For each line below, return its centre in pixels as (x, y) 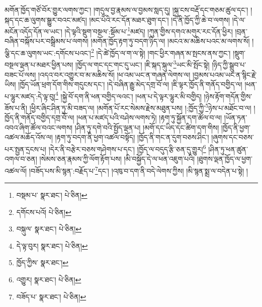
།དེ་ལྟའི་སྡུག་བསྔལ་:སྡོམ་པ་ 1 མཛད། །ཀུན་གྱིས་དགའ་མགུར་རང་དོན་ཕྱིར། (149, 30)
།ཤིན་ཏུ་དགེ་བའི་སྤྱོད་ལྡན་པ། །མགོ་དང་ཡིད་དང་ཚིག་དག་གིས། (147, 127)
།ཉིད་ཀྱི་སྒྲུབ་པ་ (229, 64)
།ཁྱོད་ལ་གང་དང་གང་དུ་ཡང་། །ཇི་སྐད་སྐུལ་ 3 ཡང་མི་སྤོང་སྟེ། (143, 64)
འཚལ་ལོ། (16, 170)
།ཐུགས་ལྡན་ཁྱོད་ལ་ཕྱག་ (225, 159)
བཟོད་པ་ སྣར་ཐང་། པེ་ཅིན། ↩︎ (51, 296)
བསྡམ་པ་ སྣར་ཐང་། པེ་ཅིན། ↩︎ (52, 195)
